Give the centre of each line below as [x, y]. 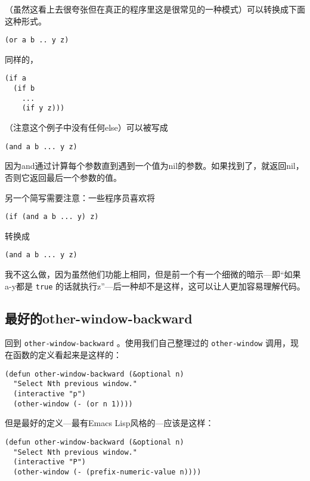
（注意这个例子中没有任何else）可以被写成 [86, 127]
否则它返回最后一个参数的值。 [63, 177]
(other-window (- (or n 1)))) [73, 404]
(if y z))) [43, 108]
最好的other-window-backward [99, 318]
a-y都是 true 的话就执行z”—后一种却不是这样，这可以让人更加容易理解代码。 [155, 286]
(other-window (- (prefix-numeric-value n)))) [107, 472]
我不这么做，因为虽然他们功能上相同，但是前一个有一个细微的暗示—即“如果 [153, 274]
